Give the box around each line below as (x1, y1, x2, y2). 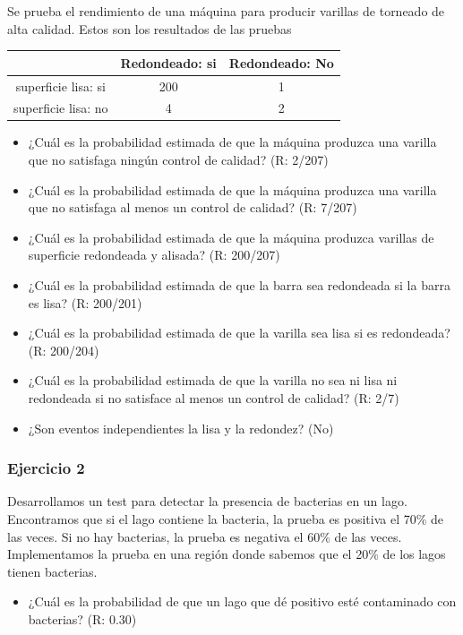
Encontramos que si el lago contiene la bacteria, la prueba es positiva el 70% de (7, 510, 444, 528)
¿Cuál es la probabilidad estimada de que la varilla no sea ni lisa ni (28, 371, 398, 390)
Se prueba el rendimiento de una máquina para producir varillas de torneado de (7, 2, 445, 20)
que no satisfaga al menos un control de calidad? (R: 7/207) (28, 198, 357, 217)
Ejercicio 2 (7, 457, 85, 479)
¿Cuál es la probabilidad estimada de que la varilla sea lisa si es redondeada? (28, 323, 450, 342)
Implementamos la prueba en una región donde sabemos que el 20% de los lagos (7, 545, 446, 563)
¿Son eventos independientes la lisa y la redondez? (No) (28, 418, 334, 437)
